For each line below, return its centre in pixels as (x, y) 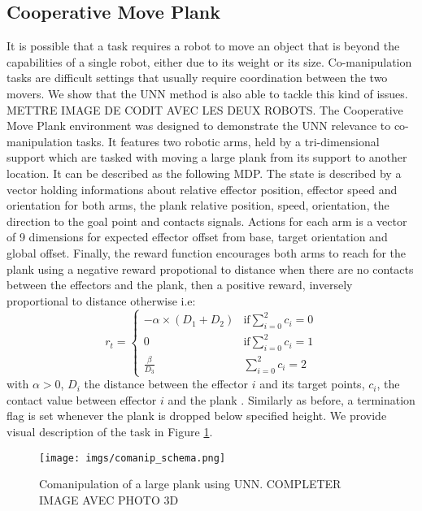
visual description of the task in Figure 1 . (110, 431)
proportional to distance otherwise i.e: (101, 300)
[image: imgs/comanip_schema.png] (133, 458)
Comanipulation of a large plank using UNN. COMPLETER (190, 484)
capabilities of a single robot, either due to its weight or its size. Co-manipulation (209, 61)
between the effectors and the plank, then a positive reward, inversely (180, 285)
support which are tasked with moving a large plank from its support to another (207, 157)
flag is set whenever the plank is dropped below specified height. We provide (197, 416)
